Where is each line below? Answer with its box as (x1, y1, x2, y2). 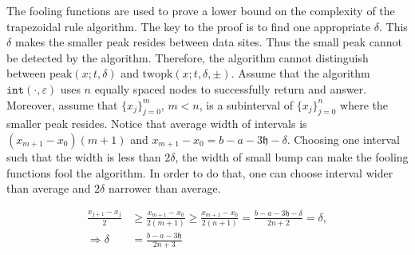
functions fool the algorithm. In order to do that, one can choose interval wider (6, 164, 393, 181)
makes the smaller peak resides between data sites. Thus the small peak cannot (14, 34, 403, 50)
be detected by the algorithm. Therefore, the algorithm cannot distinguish (6, 49, 369, 66)
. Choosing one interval (287, 130, 400, 147)
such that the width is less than (6, 148, 161, 165)
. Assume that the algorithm (231, 65, 370, 82)
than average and (6, 180, 91, 197)
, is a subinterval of (199, 96, 294, 113)
